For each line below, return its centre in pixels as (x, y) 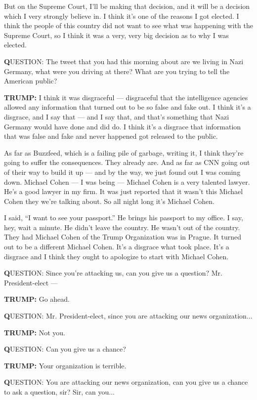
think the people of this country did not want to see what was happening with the (128, 25)
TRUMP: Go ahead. (37, 299)
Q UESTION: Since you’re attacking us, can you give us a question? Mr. (113, 273)
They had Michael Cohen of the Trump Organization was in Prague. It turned (123, 237)
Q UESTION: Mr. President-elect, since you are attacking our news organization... (128, 316)
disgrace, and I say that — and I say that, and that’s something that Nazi (117, 116)
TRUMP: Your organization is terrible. (65, 365)
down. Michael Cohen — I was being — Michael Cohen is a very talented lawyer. (127, 181)
